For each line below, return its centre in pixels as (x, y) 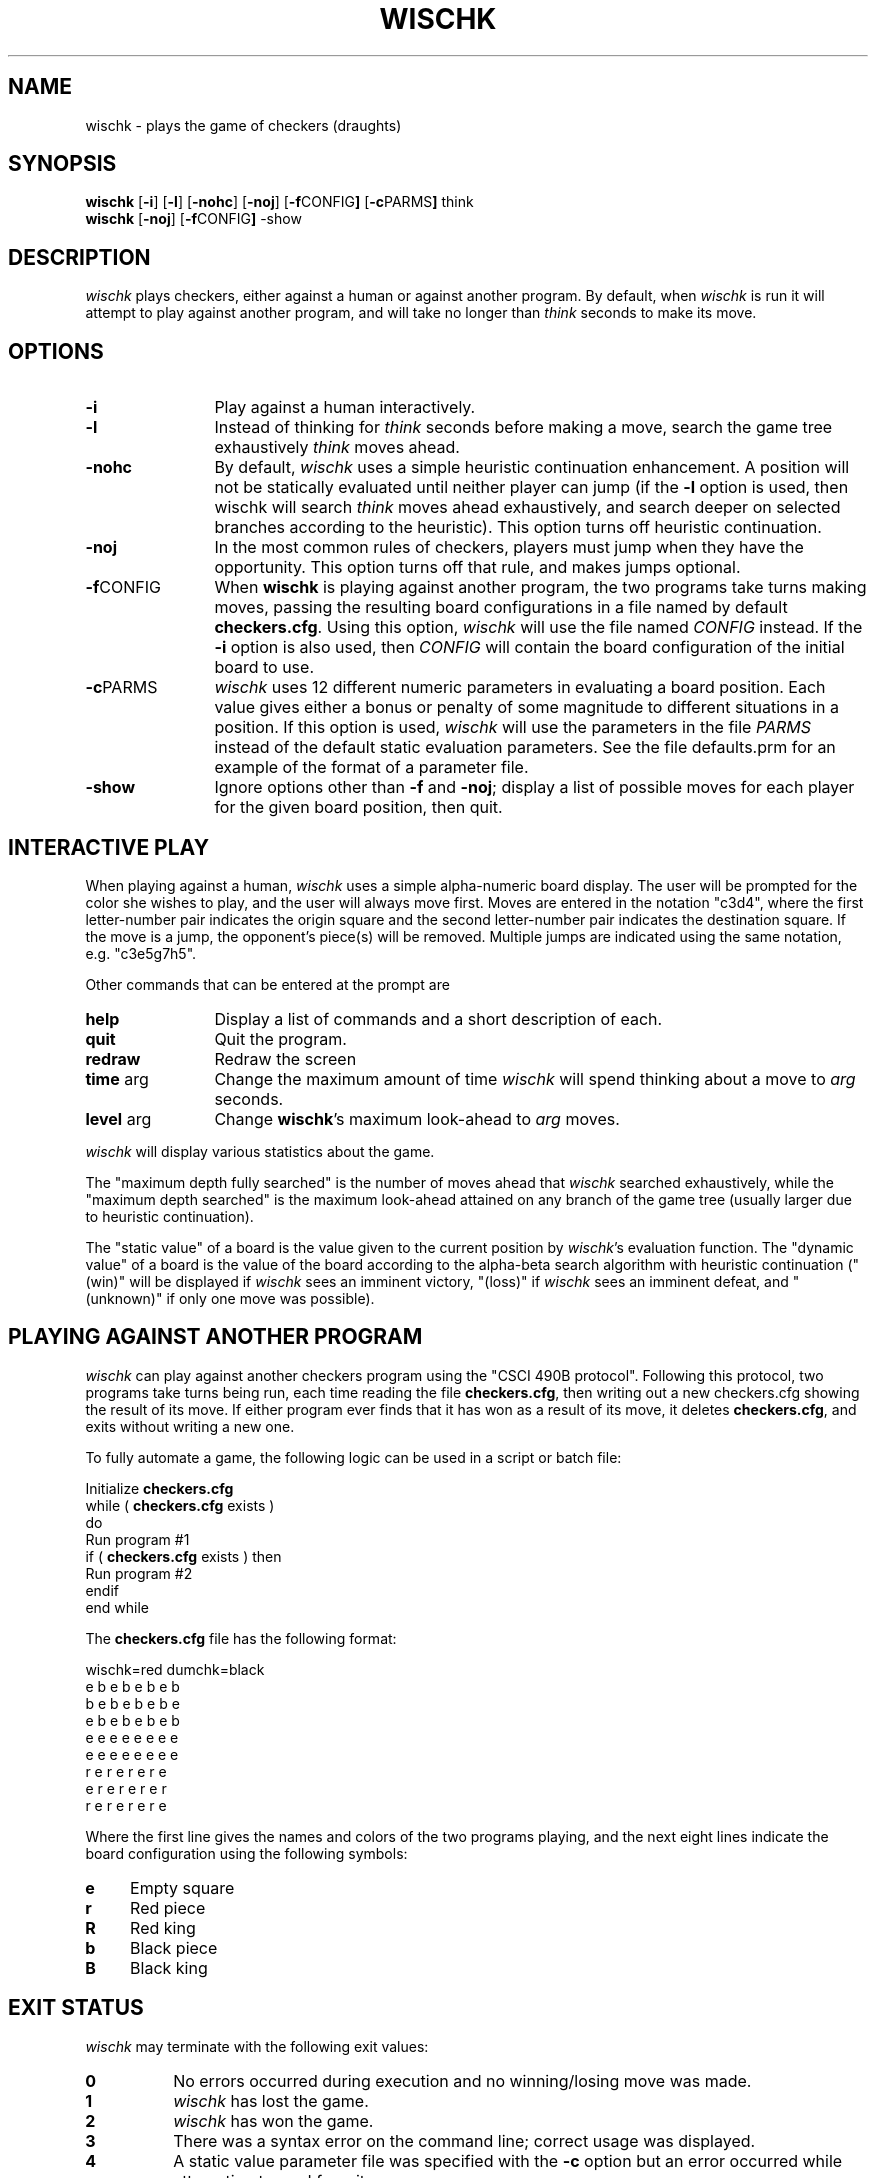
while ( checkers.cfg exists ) (180, 1505)
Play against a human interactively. (345, 407)
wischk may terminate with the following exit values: (257, 2046)
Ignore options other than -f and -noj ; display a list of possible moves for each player (534, 787)
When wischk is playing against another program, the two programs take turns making (540, 587)
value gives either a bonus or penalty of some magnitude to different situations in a (526, 707)
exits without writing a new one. (190, 1426)
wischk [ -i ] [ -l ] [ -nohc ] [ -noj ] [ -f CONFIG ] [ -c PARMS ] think (279, 202)
